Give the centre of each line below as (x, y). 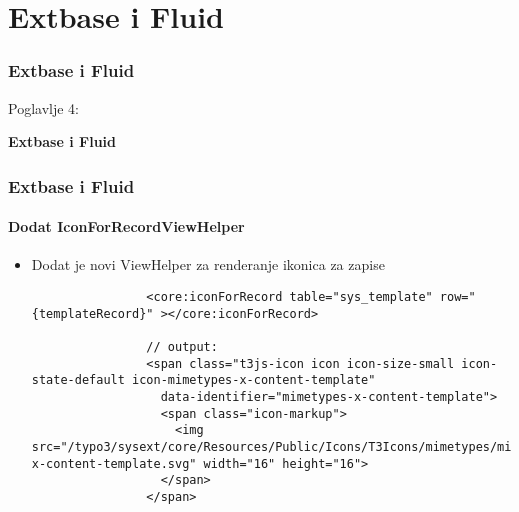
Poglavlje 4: (43, 107)
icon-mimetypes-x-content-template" (254, 380)
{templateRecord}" (92, 313)
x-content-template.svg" (114, 463)
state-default (78, 380)
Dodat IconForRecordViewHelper (126, 226)
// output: (182, 346)
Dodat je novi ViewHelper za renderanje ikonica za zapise (208, 264)
